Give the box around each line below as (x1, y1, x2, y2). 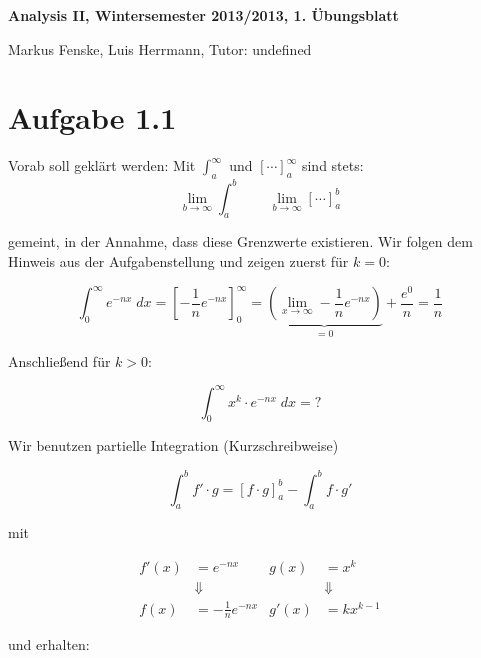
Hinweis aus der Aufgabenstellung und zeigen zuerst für (8, 251, 349, 271)
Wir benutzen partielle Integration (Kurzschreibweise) (8, 435, 339, 456)
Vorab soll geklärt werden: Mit (8, 155, 196, 176)
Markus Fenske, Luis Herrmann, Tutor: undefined (8, 38, 312, 59)
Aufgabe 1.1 (8, 97, 177, 138)
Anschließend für (8, 350, 111, 371)
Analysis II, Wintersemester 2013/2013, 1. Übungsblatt (8, 5, 399, 25)
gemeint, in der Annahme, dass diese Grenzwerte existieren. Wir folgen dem (8, 231, 473, 252)
